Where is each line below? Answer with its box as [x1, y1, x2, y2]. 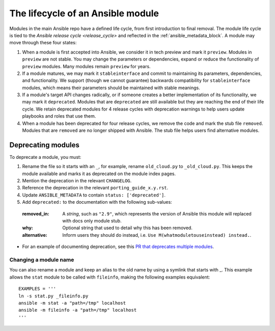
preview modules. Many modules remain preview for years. [22, 63, 151, 69]
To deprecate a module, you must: [9, 154, 81, 160]
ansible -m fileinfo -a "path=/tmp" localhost [18, 307, 137, 313]
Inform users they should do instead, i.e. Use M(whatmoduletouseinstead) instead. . [62, 232, 252, 238]
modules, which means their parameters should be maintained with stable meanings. [22, 85, 201, 91]
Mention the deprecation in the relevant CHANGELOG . [22, 178, 132, 184]
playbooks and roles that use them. [22, 113, 96, 119]
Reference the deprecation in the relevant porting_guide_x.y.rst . [22, 185, 169, 191]
